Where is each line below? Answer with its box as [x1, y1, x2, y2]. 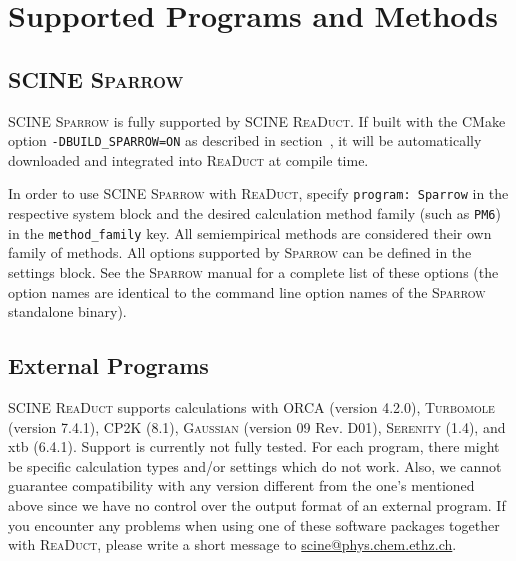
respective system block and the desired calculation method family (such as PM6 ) [8, 203, 501, 224]
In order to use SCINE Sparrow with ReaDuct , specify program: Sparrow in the [8, 183, 509, 204]
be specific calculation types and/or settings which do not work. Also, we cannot [8, 455, 502, 476]
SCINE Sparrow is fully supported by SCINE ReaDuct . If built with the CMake [8, 110, 506, 131]
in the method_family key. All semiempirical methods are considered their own [8, 222, 492, 243]
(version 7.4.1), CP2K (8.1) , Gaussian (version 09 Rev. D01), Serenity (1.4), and [8, 416, 506, 437]
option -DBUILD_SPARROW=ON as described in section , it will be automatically [8, 130, 482, 151]
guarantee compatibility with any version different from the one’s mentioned [8, 475, 475, 496]
